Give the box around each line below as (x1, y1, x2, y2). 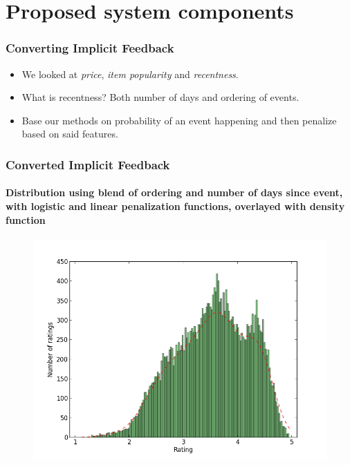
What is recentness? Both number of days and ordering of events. (21, 90, 300, 104)
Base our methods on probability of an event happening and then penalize (21, 113, 337, 127)
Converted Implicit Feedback (6, 155, 170, 173)
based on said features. (21, 126, 118, 141)
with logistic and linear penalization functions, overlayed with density (6, 199, 345, 213)
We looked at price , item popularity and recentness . (21, 66, 239, 81)
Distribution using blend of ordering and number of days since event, (6, 185, 343, 200)
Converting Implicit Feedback (6, 39, 174, 57)
